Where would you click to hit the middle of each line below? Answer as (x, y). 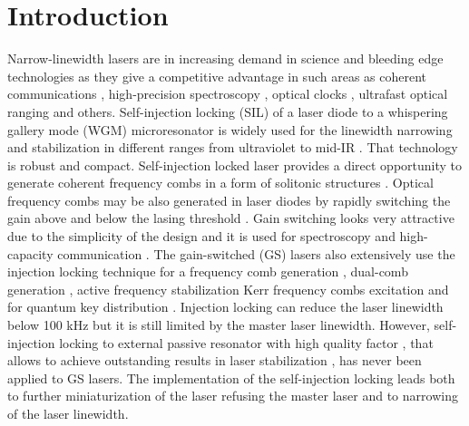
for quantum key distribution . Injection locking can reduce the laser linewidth (225, 307)
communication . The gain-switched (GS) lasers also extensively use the (256, 253)
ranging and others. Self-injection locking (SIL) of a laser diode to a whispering (228, 111)
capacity (30, 253)
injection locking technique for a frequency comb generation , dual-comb (208, 271)
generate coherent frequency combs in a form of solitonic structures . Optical (220, 183)
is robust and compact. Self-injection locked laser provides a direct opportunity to (235, 165)
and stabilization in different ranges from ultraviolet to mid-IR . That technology (233, 147)
